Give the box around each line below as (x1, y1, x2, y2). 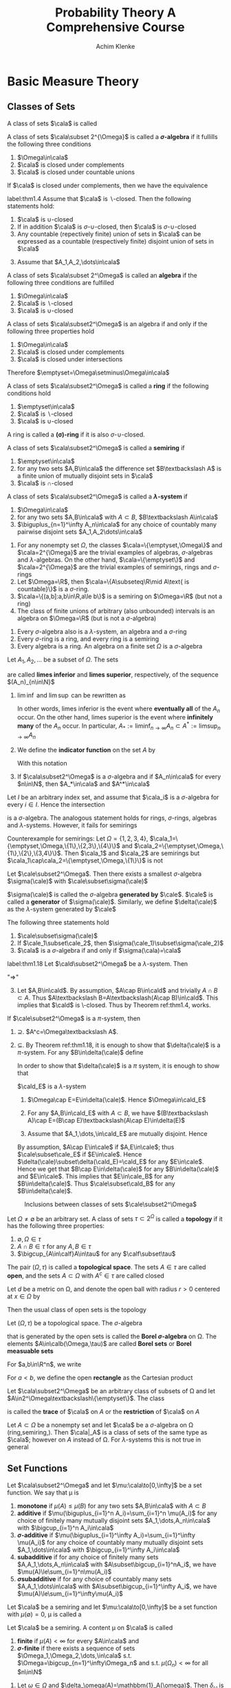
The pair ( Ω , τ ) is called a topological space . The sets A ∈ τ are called (7, 1263, 206, 1272)
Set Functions (7, 1463, 68, 1475)
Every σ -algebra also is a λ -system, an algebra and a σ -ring (16, 627, 187, 635)
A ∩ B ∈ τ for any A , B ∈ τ (16, 1243, 91, 1251)
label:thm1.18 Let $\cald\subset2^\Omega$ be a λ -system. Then (7, 959, 188, 968)
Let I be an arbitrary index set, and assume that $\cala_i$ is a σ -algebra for (7, 793, 219, 801)
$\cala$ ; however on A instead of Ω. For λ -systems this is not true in (7, 1435, 201, 1444)
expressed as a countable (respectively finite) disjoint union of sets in (16, 237, 214, 245)
